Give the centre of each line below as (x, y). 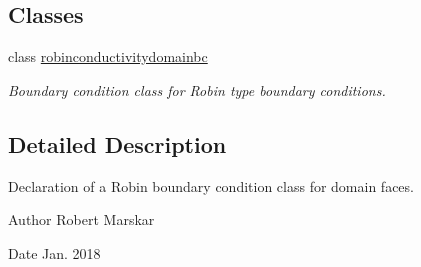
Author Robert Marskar (81, 219)
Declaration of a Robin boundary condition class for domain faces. (211, 185)
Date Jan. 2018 (54, 252)
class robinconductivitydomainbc (108, 56)
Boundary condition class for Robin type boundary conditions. (197, 89)
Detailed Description (117, 143)
